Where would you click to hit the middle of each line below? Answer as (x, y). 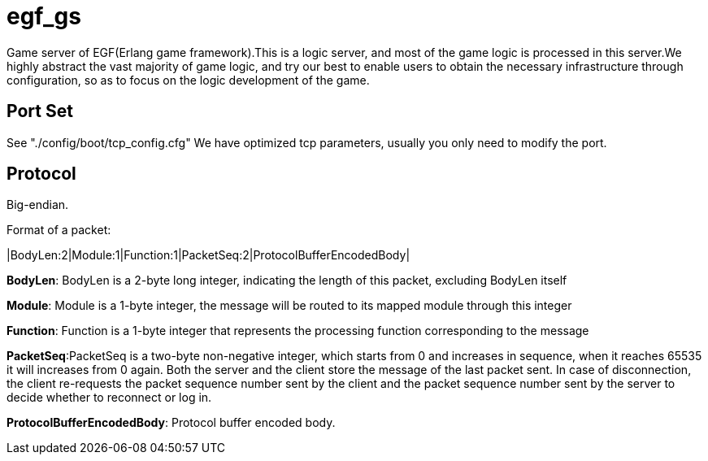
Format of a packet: (59, 230)
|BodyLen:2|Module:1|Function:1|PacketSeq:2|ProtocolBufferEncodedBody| (208, 255)
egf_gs (44, 16)
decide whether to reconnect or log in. (109, 398)
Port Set (40, 111)
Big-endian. (38, 205)
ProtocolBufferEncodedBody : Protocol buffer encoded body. (171, 423)
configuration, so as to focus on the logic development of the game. (188, 80)
